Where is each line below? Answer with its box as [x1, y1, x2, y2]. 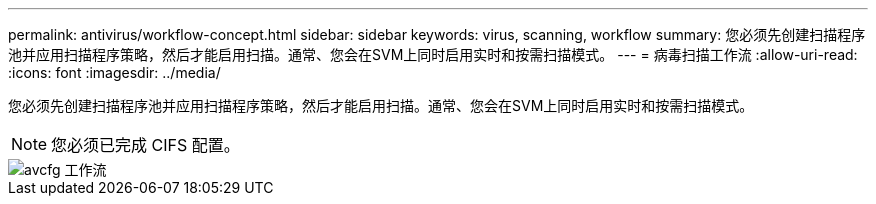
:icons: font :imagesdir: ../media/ [8, 64, 221, 81]
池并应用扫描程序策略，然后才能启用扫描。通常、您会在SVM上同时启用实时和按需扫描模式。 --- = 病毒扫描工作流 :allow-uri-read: [8, 46, 858, 63]
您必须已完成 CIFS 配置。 [51, 135, 240, 155]
